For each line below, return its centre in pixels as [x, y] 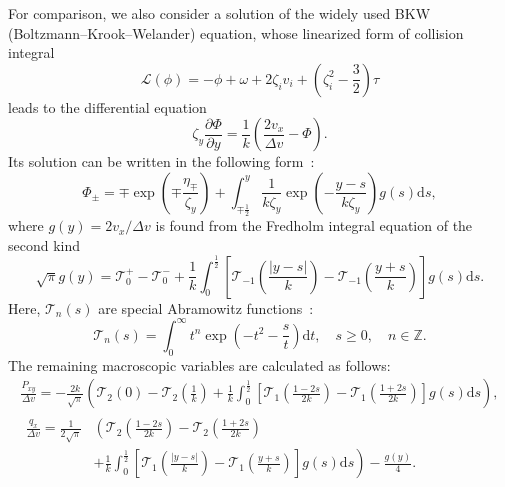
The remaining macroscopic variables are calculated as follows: [199, 364]
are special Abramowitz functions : [206, 307]
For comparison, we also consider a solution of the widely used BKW [219, 13]
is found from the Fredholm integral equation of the [314, 225]
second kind [44, 244]
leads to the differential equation [107, 106]
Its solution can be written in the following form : [161, 161]
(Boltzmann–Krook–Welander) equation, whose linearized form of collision [236, 32]
